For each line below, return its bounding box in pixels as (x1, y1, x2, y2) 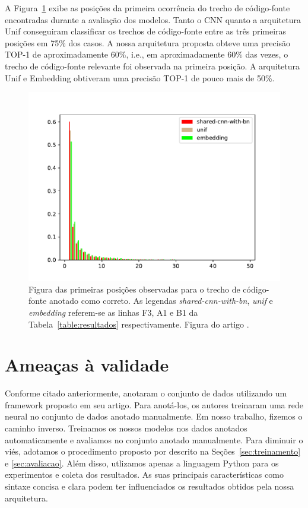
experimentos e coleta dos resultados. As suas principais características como (5, 468, 284, 481)
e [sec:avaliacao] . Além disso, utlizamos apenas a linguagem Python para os (5, 456, 279, 469)
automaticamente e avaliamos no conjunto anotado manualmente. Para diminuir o (5, 433, 303, 446)
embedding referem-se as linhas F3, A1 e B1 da (28, 306, 198, 318)
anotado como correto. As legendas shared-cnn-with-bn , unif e (49, 294, 273, 307)
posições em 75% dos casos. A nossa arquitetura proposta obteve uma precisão (5, 36, 291, 49)
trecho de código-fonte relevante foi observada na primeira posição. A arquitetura (5, 59, 300, 72)
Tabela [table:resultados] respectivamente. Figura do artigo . (28, 317, 249, 330)
